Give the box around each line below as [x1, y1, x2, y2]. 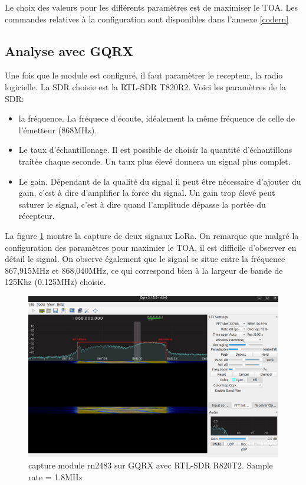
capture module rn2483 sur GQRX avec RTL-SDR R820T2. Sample [28, 458, 273, 471]
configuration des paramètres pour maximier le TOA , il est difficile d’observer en [5, 241, 297, 253]
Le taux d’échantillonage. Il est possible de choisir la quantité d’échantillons [18, 143, 292, 156]
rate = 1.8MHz [28, 470, 83, 483]
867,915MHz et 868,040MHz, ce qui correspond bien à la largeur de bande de [5, 264, 283, 276]
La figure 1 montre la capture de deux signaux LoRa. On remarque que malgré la [5, 229, 299, 241]
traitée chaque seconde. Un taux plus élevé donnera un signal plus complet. [18, 155, 291, 167]
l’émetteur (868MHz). [18, 123, 97, 136]
